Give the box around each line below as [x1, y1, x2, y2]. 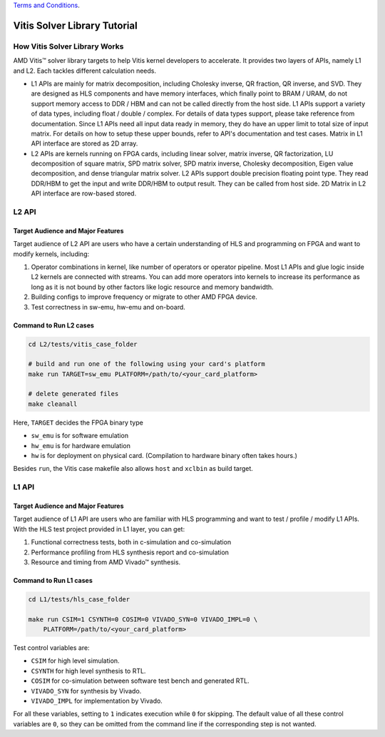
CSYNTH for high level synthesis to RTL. [31, 666, 146, 675]
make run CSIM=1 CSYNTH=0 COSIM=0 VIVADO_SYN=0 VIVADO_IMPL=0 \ [28, 615, 258, 624]
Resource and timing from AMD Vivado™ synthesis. [31, 557, 181, 566]
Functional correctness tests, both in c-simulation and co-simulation [31, 538, 232, 547]
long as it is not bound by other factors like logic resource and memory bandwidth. [31, 283, 274, 291]
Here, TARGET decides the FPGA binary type [13, 418, 144, 427]
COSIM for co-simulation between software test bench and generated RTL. [31, 676, 250, 685]
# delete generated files [28, 390, 119, 398]
